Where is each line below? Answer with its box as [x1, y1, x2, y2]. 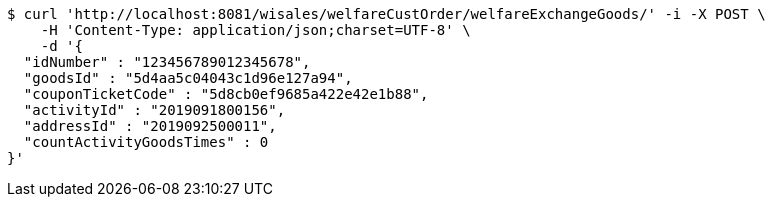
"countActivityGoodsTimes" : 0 [23, 134, 269, 150]
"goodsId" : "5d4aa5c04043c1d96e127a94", [23, 70, 353, 86]
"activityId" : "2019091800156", [23, 102, 286, 118]
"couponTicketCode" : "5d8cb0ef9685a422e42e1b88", [23, 86, 429, 102]
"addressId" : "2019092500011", [23, 118, 277, 134]
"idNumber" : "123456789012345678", [23, 54, 311, 70]
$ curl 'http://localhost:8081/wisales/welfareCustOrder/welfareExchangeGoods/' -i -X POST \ [7, 6, 766, 22]
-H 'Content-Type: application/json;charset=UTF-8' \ [40, 22, 471, 38]
